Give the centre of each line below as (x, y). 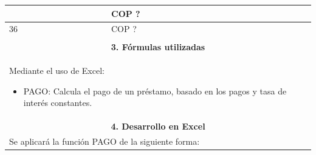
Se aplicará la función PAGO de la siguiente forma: (105, 141)
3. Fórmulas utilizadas (158, 47)
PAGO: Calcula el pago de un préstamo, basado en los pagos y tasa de (155, 91)
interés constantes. (58, 103)
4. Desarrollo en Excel (158, 126)
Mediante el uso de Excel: (57, 71)
